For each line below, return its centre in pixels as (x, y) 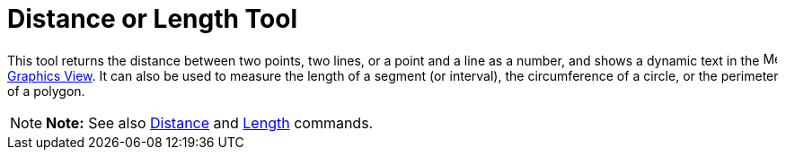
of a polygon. (46, 91)
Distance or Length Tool (153, 19)
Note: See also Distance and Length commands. (210, 122)
